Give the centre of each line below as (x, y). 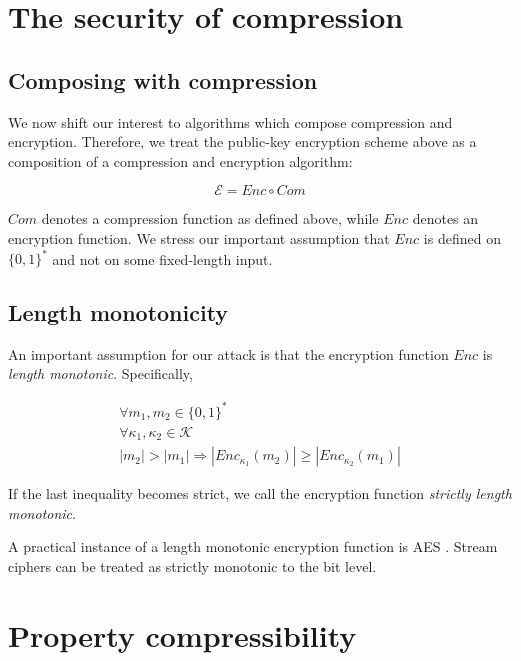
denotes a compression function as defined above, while (210, 218)
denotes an (445, 218)
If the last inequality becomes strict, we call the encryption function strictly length (260, 493)
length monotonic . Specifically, (100, 373)
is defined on (462, 237)
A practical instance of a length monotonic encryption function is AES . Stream (253, 546)
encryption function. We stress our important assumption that (199, 237)
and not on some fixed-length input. (162, 258)
